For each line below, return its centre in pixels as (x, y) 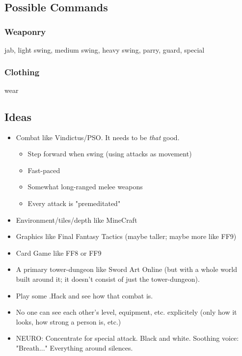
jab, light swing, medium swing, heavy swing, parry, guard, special (105, 50)
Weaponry (25, 31)
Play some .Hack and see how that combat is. (84, 295)
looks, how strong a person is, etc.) (68, 321)
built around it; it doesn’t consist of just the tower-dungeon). (108, 279)
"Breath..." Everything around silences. (74, 347)
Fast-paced (44, 170)
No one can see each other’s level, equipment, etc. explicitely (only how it (126, 312)
